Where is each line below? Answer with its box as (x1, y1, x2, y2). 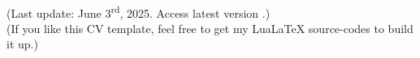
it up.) (6, 35, 38, 52)
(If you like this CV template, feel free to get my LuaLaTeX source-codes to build (6, 19, 414, 36)
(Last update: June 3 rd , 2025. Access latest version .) (6, 2, 271, 21)
